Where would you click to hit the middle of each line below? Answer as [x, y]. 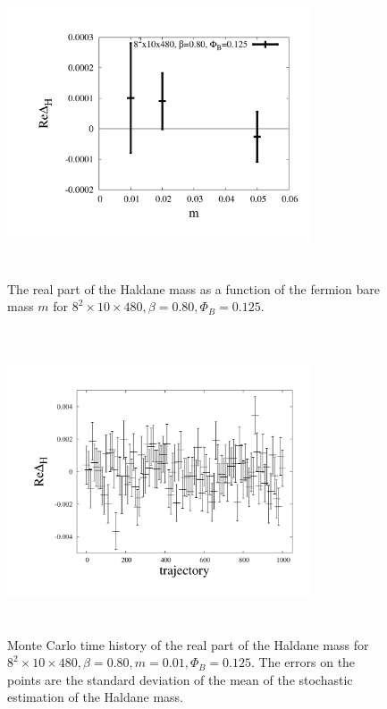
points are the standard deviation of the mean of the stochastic [180, 679]
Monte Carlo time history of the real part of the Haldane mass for [188, 644]
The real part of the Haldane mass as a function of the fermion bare [193, 288]
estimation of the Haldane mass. [95, 697]
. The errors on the [303, 662]
